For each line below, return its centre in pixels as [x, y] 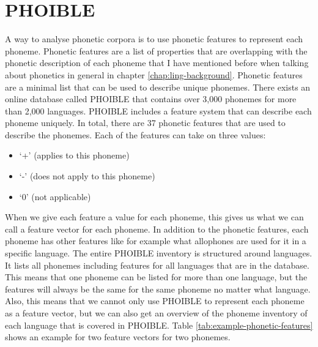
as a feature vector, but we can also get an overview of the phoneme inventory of [156, 313]
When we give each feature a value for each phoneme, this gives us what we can [154, 217]
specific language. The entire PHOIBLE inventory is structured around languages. [159, 253]
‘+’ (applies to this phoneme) [74, 155]
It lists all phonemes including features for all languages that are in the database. [157, 265]
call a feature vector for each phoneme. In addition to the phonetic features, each [157, 229]
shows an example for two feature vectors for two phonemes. [118, 337]
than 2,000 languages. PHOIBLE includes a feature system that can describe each [158, 110]
